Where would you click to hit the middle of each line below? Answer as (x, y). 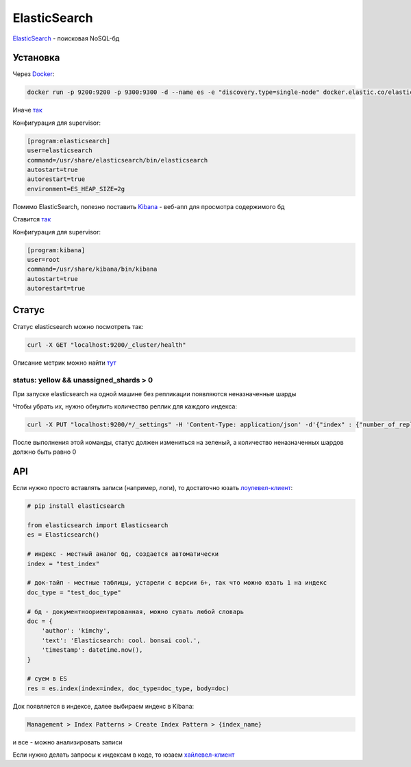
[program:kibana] (56, 250)
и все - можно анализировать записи (67, 742)
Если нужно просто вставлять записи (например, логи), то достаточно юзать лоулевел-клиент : (153, 488)
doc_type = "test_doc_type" (74, 592)
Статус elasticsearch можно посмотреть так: (78, 326)
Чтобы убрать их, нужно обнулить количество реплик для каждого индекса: (125, 406)
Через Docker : (34, 74)
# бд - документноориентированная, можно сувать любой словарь (136, 611)
